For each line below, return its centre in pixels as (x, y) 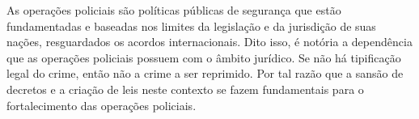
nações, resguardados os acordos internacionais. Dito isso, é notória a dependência (209, 42)
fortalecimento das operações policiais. (102, 105)
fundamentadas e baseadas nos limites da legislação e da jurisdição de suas (191, 25)
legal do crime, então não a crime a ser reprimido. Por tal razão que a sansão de (205, 73)
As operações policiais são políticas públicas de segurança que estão (174, 10)
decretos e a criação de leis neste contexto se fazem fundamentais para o (185, 89)
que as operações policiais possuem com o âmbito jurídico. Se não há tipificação (204, 57)
